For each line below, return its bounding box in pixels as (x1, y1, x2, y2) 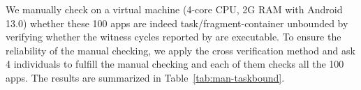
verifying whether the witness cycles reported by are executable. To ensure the (6, 29, 341, 44)
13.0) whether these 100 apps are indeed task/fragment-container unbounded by (6, 15, 348, 30)
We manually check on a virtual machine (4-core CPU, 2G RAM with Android (6, 2, 343, 16)
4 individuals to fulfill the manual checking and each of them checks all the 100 (6, 57, 344, 71)
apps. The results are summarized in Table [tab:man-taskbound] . (6, 70, 285, 84)
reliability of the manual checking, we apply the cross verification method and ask (6, 43, 355, 57)
